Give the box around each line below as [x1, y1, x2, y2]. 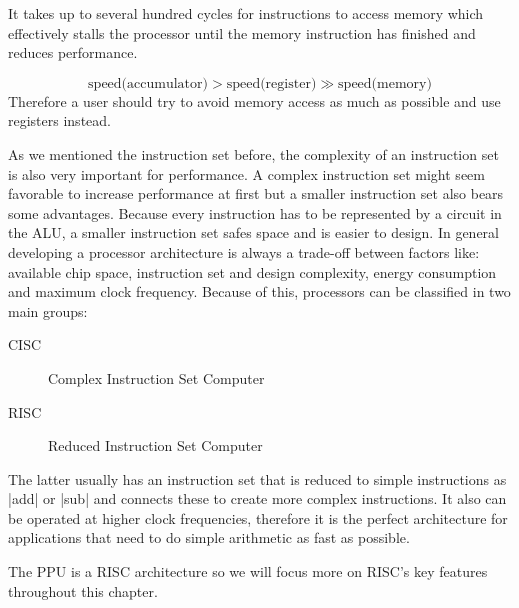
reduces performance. [8, 42, 138, 63]
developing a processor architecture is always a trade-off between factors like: [8, 241, 480, 262]
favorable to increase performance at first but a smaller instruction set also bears [8, 183, 504, 204]
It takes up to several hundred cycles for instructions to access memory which [8, 3, 484, 23]
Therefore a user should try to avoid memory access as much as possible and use [8, 90, 501, 111]
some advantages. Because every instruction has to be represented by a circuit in [8, 202, 502, 223]
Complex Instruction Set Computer [48, 367, 265, 388]
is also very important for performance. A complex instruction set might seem [8, 163, 485, 184]
